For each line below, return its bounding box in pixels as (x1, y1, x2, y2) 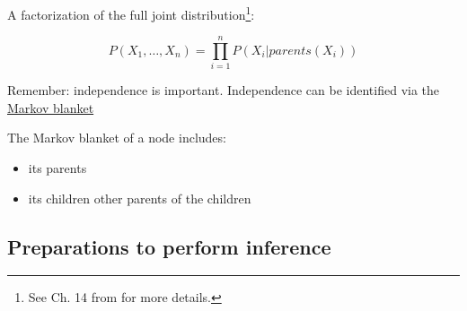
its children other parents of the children (28, 188, 251, 207)
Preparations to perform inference (7, 232, 331, 260)
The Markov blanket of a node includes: (7, 128, 226, 147)
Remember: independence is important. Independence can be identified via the (7, 81, 440, 99)
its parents (28, 159, 87, 177)
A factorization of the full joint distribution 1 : (7, 2, 255, 23)
